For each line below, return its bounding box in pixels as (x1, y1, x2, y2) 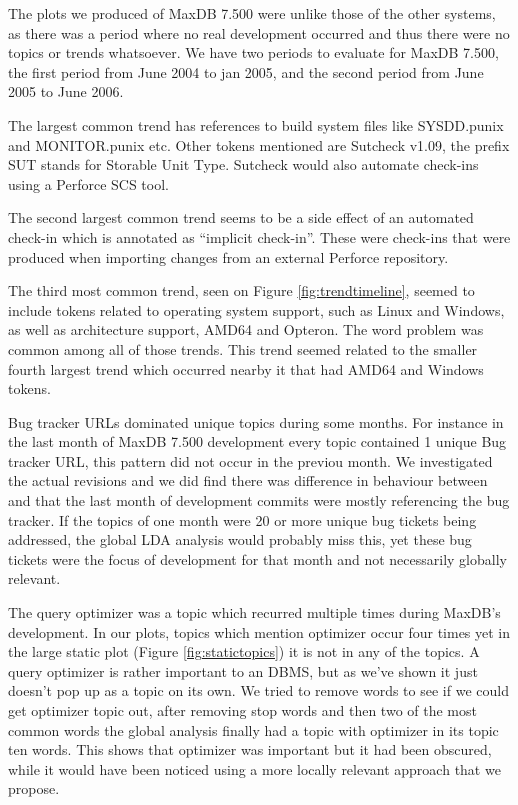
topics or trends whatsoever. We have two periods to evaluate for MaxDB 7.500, (8, 42, 499, 63)
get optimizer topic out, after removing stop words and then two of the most (8, 700, 477, 720)
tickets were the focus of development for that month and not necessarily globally (8, 548, 507, 569)
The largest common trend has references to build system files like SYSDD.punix (8, 114, 504, 135)
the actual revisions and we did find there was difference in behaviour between (8, 470, 488, 491)
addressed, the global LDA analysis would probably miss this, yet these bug (8, 529, 472, 550)
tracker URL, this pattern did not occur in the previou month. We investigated (8, 450, 493, 471)
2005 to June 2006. (8, 81, 124, 102)
